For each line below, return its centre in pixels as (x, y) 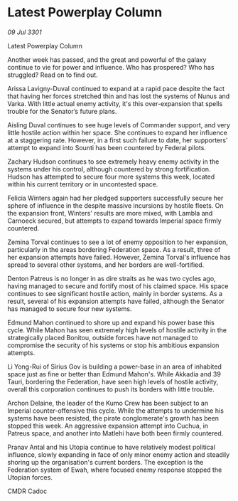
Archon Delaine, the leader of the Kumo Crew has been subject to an (108, 403)
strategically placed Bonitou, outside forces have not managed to (103, 337)
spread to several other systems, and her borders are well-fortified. (106, 265)
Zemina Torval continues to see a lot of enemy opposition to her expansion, (118, 242)
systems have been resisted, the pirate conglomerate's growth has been (113, 418)
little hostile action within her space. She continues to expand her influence (117, 132)
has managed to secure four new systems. (70, 308)
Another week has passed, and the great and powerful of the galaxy (107, 59)
